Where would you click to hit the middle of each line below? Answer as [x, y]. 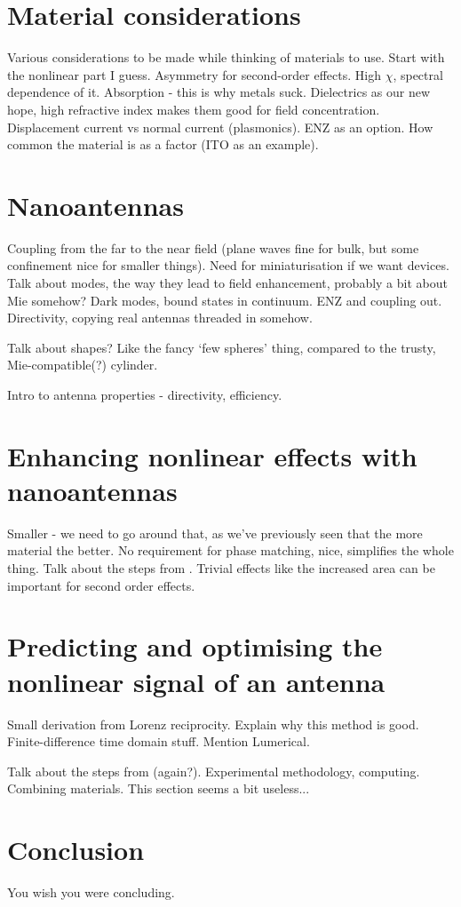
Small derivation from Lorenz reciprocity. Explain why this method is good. [213, 724]
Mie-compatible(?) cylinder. [83, 365]
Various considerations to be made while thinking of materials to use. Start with [226, 57]
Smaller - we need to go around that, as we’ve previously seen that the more [215, 533]
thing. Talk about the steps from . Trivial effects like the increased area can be [221, 568]
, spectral [418, 74]
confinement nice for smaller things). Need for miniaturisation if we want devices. [228, 265]
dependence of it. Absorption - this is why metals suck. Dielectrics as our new [219, 92]
